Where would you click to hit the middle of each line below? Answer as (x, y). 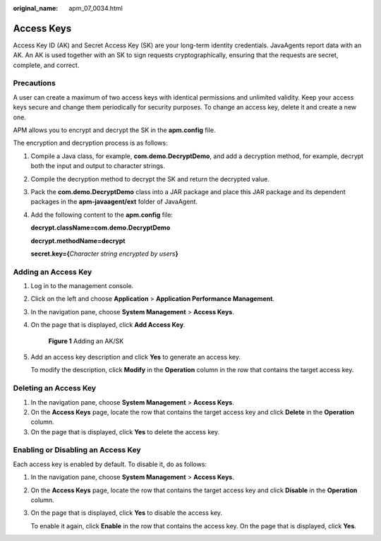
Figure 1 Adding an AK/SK (86, 341)
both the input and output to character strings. (98, 166)
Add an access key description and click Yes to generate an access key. (136, 357)
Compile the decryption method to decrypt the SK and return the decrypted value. (150, 179)
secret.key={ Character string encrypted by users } (105, 254)
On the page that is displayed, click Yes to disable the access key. (126, 513)
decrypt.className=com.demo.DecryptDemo (101, 228)
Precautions (34, 83)
